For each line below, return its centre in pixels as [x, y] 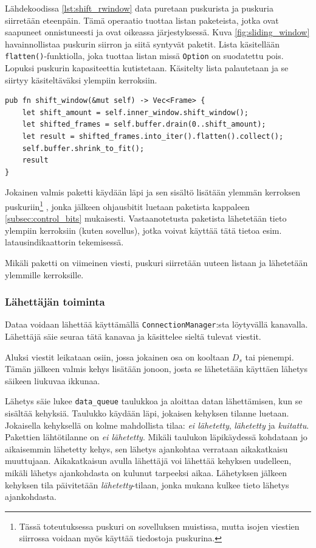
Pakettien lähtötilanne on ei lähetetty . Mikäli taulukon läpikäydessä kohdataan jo [156, 437]
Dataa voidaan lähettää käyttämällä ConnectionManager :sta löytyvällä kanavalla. [156, 324]
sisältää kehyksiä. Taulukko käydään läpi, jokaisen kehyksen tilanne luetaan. [147, 413]
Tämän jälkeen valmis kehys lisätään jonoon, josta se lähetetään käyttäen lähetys [156, 369]
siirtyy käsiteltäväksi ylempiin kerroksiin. [81, 79]
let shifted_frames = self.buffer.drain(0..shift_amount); [144, 125]
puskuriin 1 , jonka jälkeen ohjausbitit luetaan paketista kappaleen [127, 205]
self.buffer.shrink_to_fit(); [83, 148]
